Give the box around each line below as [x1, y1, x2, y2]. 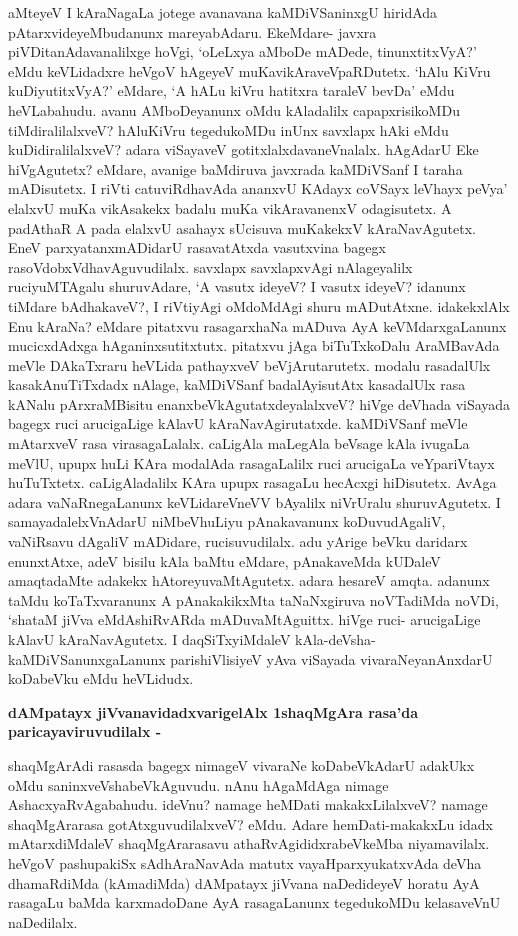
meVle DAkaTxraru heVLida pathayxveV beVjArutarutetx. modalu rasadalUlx [8, 354, 491, 375]
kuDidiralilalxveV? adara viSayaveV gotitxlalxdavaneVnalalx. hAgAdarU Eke [8, 139, 479, 160]
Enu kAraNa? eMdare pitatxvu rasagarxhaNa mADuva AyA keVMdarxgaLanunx [8, 315, 507, 336]
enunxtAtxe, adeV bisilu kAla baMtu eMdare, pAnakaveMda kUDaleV [8, 550, 441, 571]
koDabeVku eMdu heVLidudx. [8, 668, 194, 689]
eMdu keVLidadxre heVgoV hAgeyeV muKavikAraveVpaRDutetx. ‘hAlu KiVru [8, 60, 491, 81]
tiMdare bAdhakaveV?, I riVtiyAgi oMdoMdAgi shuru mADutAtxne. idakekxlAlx [8, 295, 510, 316]
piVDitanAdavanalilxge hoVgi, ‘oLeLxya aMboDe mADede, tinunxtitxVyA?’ [8, 41, 477, 62]
